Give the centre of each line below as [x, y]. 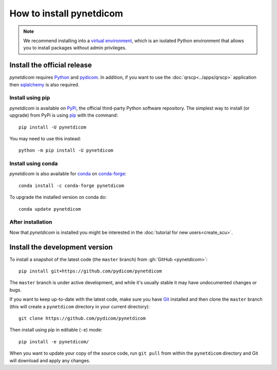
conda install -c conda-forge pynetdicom [71, 186]
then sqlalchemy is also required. [44, 84]
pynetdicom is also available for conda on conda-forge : [68, 174]
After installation [31, 222]
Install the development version [61, 247]
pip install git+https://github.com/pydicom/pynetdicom [90, 271]
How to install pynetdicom [66, 13]
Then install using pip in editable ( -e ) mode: [56, 330]
